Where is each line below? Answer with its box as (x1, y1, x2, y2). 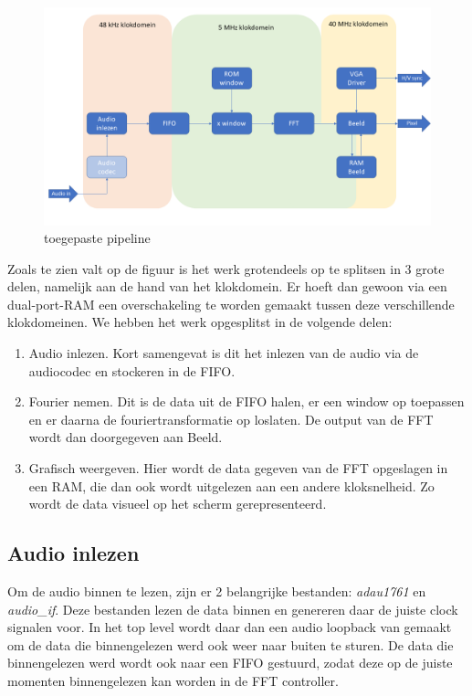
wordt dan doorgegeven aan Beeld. (28, 427, 223, 447)
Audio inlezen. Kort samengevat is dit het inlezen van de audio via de (28, 343, 419, 363)
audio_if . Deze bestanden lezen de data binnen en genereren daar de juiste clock (7, 599, 458, 618)
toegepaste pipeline (44, 228, 151, 248)
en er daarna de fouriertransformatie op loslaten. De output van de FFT (28, 409, 434, 428)
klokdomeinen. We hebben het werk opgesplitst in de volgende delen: (7, 312, 393, 332)
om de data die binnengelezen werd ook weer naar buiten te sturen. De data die (7, 635, 454, 654)
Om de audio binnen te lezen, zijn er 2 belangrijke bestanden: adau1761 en (7, 582, 426, 601)
